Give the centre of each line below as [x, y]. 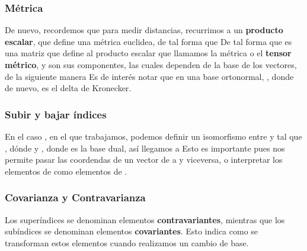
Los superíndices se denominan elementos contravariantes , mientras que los [145, 219]
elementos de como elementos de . [66, 171]
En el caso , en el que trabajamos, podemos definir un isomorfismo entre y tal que [153, 136]
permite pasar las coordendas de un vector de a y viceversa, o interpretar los [144, 160]
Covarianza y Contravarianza [75, 197]
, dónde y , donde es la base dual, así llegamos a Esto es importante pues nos [145, 148]
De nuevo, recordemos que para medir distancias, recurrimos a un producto [144, 30]
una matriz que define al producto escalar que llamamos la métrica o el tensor [148, 53]
